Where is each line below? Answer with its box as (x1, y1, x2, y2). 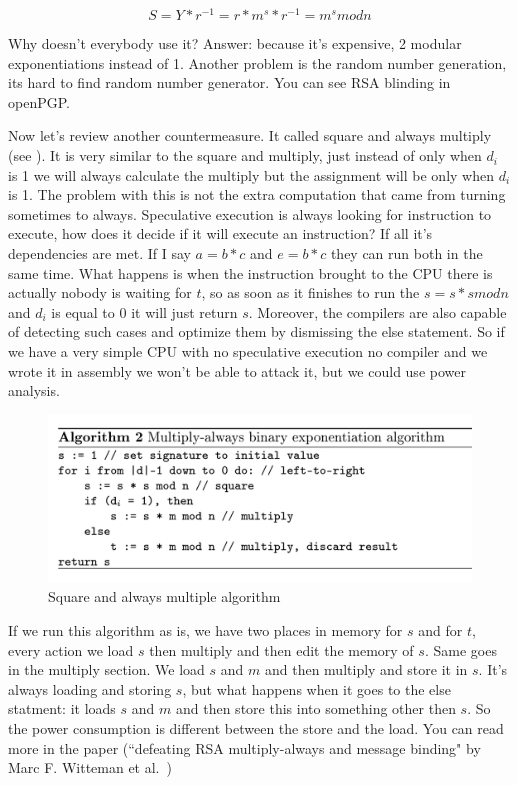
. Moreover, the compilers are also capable (248, 301, 507, 322)
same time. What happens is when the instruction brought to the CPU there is (8, 262, 493, 283)
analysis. (8, 380, 60, 401)
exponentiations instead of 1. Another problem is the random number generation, (8, 52, 507, 73)
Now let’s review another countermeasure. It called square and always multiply (8, 125, 492, 146)
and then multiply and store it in (264, 659, 468, 680)
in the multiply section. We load (8, 659, 205, 680)
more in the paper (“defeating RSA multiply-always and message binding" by (8, 737, 481, 758)
